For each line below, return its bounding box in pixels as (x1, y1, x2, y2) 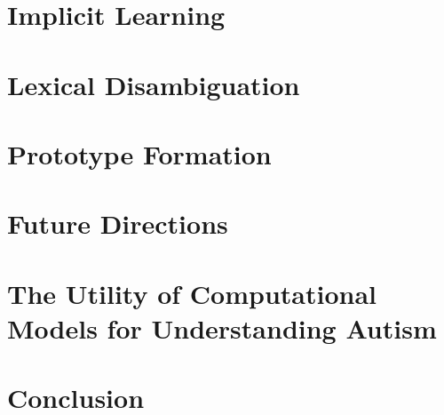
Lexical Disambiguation (7, 66, 300, 102)
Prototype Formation (7, 135, 272, 172)
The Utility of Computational (7, 275, 377, 311)
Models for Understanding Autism (7, 309, 437, 346)
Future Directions (7, 205, 228, 242)
